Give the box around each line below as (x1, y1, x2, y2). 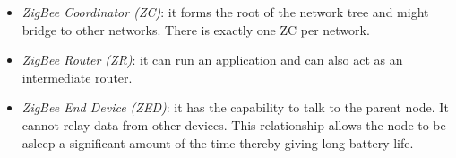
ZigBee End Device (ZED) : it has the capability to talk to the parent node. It (22, 98, 449, 117)
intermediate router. (22, 67, 133, 86)
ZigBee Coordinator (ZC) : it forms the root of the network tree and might (22, 3, 429, 21)
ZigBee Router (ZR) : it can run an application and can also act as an (22, 50, 403, 69)
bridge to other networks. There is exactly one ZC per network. (22, 20, 370, 39)
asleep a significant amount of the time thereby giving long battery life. (22, 133, 414, 152)
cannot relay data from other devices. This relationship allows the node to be (22, 115, 446, 134)
